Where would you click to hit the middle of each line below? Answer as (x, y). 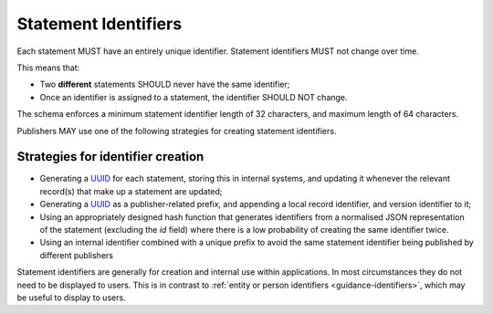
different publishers (77, 255)
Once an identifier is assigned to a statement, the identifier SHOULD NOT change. (194, 97)
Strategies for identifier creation (110, 157)
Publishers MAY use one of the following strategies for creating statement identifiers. (177, 131)
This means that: (48, 68)
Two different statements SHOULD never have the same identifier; (165, 84)
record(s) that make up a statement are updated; (131, 191)
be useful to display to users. (72, 298)
